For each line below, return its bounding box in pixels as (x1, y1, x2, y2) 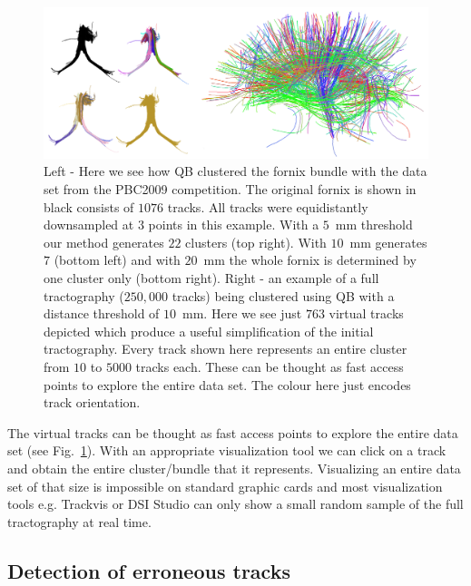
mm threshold (335, 215, 413, 234)
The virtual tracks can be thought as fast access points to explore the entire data (7, 423, 458, 442)
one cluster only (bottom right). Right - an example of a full (44, 269, 379, 288)
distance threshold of (44, 304, 160, 323)
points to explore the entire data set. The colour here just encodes (44, 375, 411, 394)
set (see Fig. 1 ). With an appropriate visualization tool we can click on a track (7, 441, 446, 460)
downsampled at (44, 215, 134, 234)
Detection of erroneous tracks (7, 556, 290, 584)
